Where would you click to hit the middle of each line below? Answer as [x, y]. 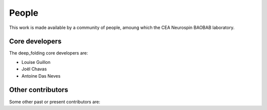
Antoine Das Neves [41, 76]
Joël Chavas [34, 69]
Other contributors [39, 90]
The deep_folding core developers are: [49, 53]
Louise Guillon [36, 62]
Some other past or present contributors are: [55, 102]
